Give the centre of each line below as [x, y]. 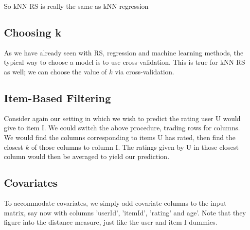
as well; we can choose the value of [55, 71]
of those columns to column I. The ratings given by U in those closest [135, 147]
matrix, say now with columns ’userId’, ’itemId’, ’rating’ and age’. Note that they [125, 212]
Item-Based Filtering [57, 97]
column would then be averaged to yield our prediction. [87, 156]
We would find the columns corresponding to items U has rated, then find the [120, 137]
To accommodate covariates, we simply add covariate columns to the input [115, 203]
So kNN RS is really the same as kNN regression [76, 6]
